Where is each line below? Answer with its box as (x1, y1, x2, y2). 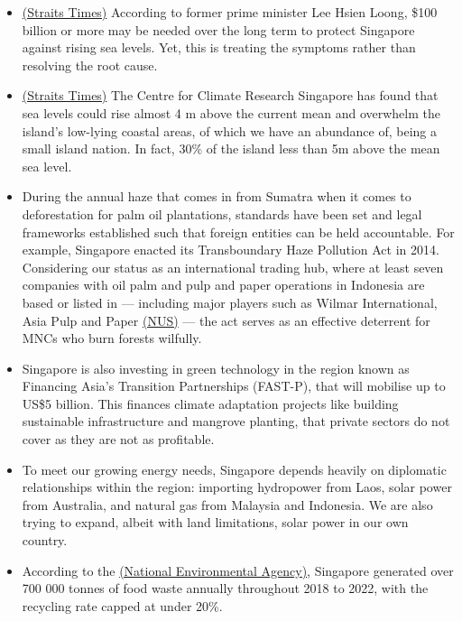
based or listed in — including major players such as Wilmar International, (22, 292, 438, 311)
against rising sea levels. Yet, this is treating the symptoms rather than (22, 38, 416, 57)
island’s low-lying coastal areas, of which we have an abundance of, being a (22, 121, 438, 140)
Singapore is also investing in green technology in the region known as (22, 358, 410, 377)
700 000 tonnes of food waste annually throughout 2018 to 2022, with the (22, 579, 429, 598)
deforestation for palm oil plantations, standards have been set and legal (22, 204, 422, 223)
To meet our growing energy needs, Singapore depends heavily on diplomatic (22, 459, 447, 478)
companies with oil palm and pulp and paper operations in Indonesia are (22, 275, 425, 294)
